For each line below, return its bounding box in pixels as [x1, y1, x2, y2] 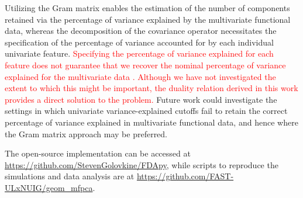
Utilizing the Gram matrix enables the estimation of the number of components [5, 2, 290, 13]
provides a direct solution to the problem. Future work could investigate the [5, 93, 277, 105]
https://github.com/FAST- [136, 170, 234, 182]
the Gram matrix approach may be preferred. [5, 127, 168, 140]
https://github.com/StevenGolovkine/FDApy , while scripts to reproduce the [5, 158, 278, 171]
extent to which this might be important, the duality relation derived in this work [5, 82, 298, 94]
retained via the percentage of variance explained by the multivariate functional [5, 13, 291, 25]
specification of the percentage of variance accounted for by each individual [5, 36, 274, 48]
